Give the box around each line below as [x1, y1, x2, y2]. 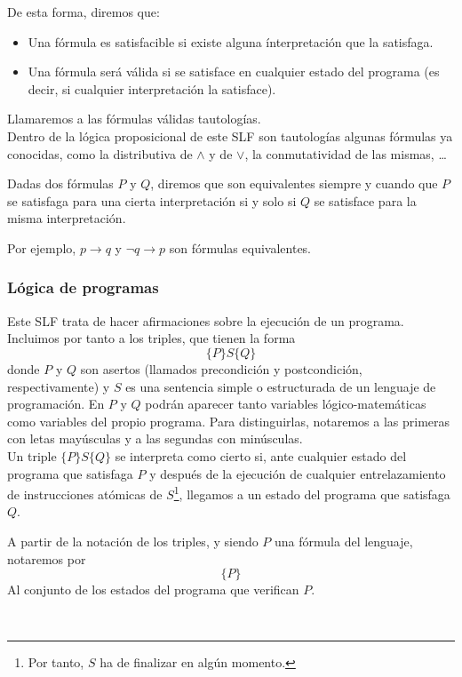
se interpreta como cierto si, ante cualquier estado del [115, 446, 407, 465]
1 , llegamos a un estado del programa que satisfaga [173, 482, 450, 503]
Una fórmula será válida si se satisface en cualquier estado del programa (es [28, 62, 440, 81]
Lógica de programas [7, 276, 159, 299]
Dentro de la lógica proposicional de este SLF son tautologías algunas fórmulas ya [7, 126, 453, 145]
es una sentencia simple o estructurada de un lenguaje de [125, 377, 436, 395]
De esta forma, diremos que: [7, 3, 160, 20]
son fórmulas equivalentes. [169, 238, 312, 257]
